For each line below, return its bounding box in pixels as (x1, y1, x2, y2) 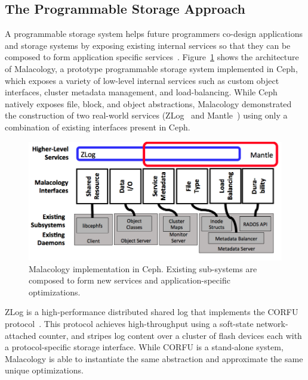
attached (5, 329, 36, 341)
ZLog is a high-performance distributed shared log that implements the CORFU (5, 306, 298, 318)
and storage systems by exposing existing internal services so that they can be (5, 39, 291, 51)
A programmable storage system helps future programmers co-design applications (5, 27, 303, 40)
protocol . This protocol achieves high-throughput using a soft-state (5, 317, 254, 329)
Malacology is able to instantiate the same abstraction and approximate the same (5, 352, 303, 365)
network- (256, 317, 288, 329)
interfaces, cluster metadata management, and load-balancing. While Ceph (5, 86, 278, 98)
